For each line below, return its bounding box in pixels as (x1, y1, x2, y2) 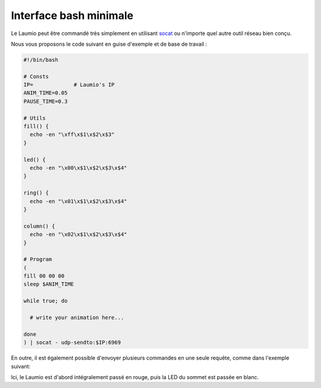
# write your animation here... (30, 314, 124, 321)
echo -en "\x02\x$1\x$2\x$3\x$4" (30, 231, 127, 238)
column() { (23, 223, 55, 229)
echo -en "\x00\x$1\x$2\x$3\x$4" (30, 165, 127, 171)
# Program (23, 256, 52, 263)
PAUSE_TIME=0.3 (23, 98, 68, 105)
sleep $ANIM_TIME (23, 281, 74, 288)
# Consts (23, 73, 49, 80)
